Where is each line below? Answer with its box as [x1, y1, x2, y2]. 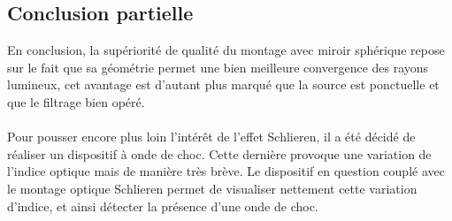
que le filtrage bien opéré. [7, 92, 145, 110]
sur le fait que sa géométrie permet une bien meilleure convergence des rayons [7, 57, 429, 76]
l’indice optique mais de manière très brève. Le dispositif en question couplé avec [7, 162, 445, 180]
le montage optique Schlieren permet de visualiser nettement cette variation [7, 179, 418, 197]
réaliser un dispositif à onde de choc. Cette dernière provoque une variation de [7, 144, 432, 163]
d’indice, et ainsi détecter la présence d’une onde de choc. [7, 196, 318, 215]
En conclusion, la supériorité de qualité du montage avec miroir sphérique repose [7, 41, 445, 59]
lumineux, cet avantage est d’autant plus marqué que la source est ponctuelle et [7, 75, 440, 94]
